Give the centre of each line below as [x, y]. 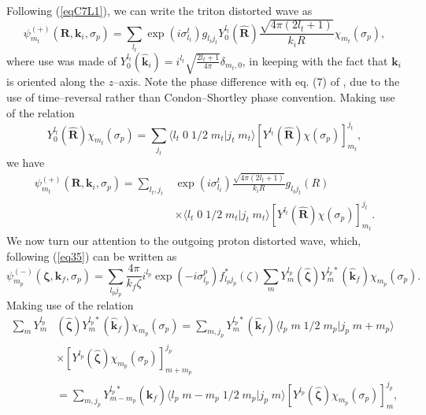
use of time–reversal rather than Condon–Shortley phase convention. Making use [201, 96]
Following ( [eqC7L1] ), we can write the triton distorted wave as [159, 10]
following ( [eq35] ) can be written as [92, 256]
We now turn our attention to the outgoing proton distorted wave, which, [184, 240]
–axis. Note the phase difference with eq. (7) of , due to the [257, 82]
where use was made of [62, 60]
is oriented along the [56, 82]
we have [26, 162]
